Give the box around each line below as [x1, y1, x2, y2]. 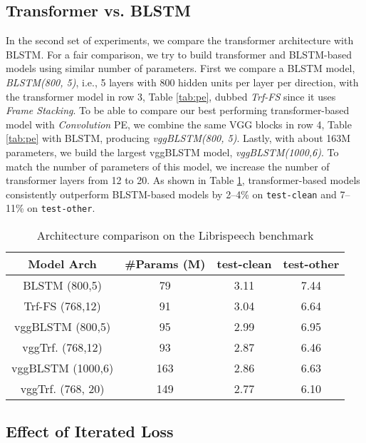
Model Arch [28, 255, 97, 273]
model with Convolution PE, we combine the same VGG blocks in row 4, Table [6, 116, 352, 131]
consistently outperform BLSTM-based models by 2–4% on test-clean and [6, 186, 337, 201]
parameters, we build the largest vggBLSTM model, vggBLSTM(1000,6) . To [6, 144, 339, 159]
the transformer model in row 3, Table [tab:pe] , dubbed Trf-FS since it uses [6, 88, 336, 103]
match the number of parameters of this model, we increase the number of [6, 158, 330, 173]
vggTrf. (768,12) [22, 339, 103, 356]
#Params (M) [125, 255, 206, 273]
